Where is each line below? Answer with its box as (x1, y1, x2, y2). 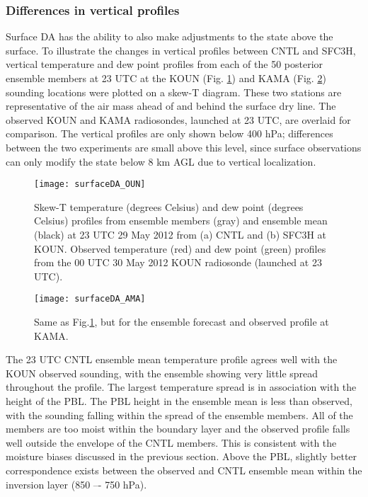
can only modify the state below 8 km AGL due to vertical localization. (6, 154, 316, 168)
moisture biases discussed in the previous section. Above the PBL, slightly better (6, 449, 357, 464)
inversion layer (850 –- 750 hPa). (6, 476, 147, 491)
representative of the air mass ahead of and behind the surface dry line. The (6, 98, 336, 113)
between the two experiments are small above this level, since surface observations (6, 139, 362, 154)
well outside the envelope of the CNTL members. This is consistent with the (6, 435, 337, 450)
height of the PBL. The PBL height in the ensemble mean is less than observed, (6, 394, 352, 408)
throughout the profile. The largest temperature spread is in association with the (6, 379, 357, 394)
